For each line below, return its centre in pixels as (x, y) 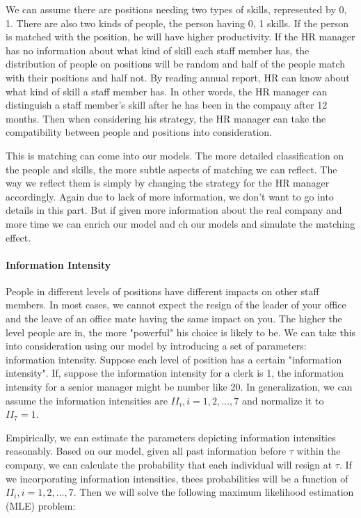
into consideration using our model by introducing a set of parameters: (156, 346)
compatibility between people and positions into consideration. (139, 132)
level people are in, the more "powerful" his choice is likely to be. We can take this (181, 332)
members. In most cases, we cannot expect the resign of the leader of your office (176, 305)
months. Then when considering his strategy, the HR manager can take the (166, 118)
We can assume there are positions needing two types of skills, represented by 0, (176, 9)
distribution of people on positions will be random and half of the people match (176, 64)
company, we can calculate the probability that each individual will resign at (169, 465)
